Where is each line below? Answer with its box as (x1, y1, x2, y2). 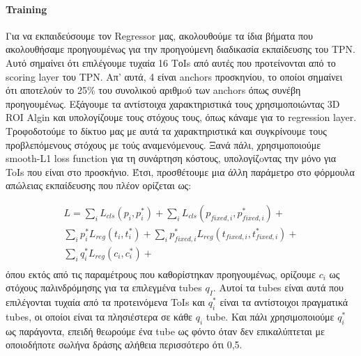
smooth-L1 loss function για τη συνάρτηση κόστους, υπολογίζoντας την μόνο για (6, 151, 337, 165)
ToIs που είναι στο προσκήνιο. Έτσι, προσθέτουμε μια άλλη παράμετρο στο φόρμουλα (6, 164, 355, 179)
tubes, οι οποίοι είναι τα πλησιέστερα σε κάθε (6, 309, 192, 324)
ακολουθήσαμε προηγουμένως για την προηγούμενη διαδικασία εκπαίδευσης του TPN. (6, 42, 355, 56)
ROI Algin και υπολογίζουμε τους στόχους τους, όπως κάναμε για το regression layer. (6, 110, 357, 124)
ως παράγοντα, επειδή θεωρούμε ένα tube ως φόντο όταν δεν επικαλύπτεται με (6, 323, 325, 338)
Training (6, 1, 47, 16)
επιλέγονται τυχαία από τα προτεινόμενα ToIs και (6, 295, 206, 309)
